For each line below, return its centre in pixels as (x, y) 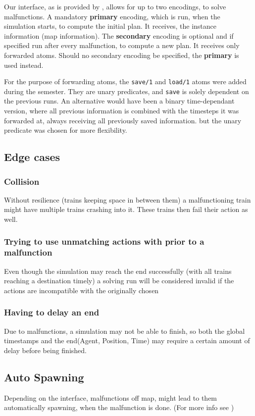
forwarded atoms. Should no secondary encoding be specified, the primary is (122, 55)
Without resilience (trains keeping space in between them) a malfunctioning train (127, 199)
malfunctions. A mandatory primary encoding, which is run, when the (112, 16)
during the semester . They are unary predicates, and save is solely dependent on (127, 91)
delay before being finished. (45, 350)
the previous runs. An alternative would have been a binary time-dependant (119, 101)
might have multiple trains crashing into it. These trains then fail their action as (126, 209)
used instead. (24, 65)
